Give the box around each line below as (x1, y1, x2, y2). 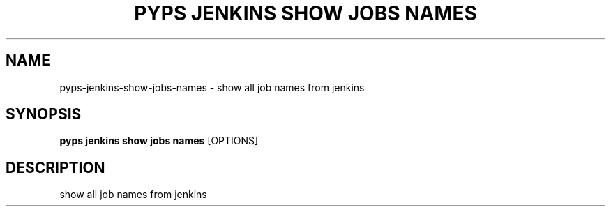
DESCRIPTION (6, 158, 105, 176)
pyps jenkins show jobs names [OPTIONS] (59, 135, 259, 147)
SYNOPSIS (6, 105, 82, 123)
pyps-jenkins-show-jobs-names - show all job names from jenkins (59, 81, 365, 93)
